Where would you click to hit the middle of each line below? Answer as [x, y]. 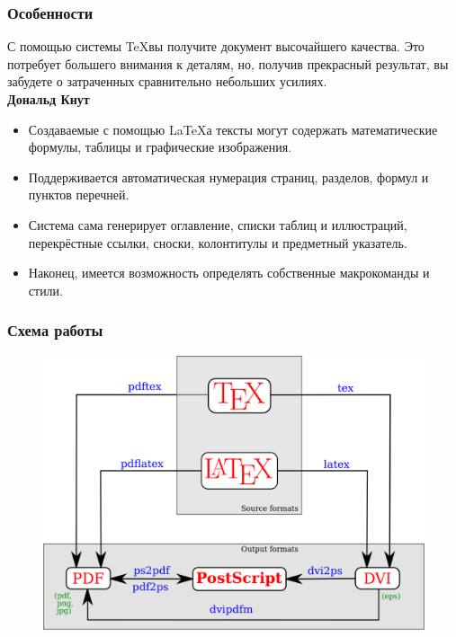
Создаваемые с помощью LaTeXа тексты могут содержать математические [233, 129]
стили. [45, 290]
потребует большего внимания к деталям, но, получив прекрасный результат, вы [228, 63]
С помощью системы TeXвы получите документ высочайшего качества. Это [216, 46]
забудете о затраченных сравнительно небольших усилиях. [167, 81]
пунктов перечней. [79, 195]
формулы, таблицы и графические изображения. [160, 147]
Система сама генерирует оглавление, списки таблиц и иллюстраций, [218, 224]
